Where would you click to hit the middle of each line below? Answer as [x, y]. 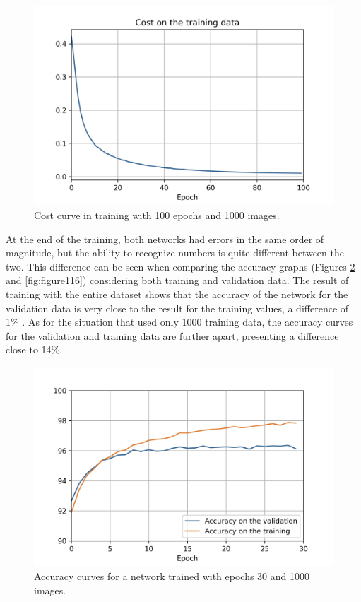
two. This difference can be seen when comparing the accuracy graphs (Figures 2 [180, 266]
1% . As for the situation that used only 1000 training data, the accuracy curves [179, 322]
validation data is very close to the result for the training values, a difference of [177, 308]
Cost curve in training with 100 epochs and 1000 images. [157, 214]
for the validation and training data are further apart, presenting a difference [172, 335]
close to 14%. [34, 349]
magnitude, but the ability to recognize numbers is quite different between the [175, 253]
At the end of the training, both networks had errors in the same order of [165, 238]
